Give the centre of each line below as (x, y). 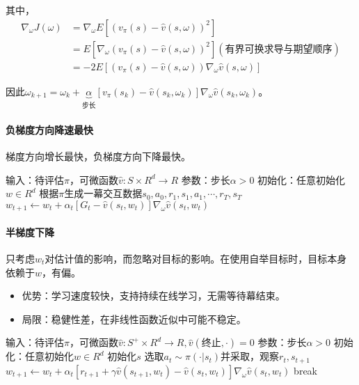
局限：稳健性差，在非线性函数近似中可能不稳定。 (134, 319)
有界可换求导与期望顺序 (279, 49)
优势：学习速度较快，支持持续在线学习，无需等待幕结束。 (153, 296)
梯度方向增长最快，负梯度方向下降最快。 (98, 156)
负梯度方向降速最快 (49, 129)
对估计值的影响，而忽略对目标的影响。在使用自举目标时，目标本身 (196, 258)
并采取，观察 (250, 356)
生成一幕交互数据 (103, 193)
